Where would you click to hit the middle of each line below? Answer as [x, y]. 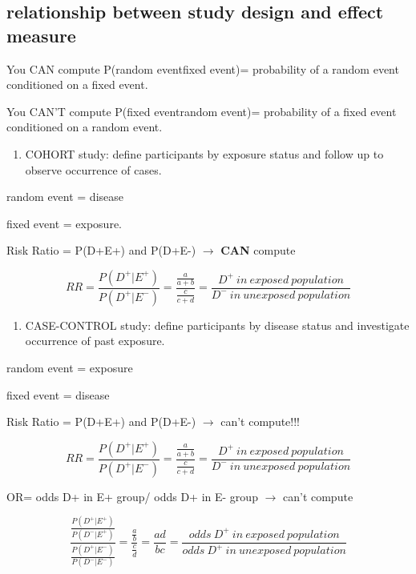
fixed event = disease [58, 394]
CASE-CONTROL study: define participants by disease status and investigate [217, 325]
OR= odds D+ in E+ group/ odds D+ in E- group [132, 496]
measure [41, 35]
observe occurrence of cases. [93, 169]
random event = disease [65, 197]
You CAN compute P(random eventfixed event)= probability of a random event [203, 68]
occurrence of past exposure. [95, 341]
